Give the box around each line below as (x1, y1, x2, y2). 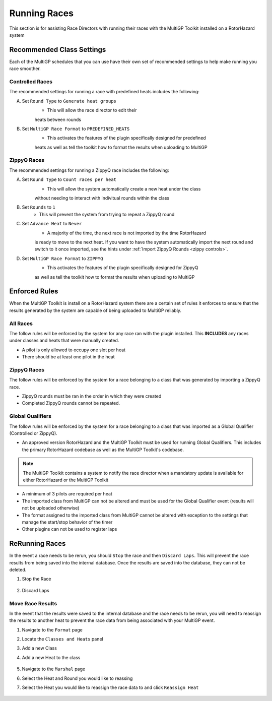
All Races (9, 320, 33, 327)
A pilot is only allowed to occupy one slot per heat (22, 347, 126, 353)
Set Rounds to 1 (22, 204, 55, 210)
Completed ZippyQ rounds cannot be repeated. (22, 400, 120, 406)
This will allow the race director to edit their (47, 107, 137, 113)
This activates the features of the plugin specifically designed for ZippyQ (47, 265, 198, 271)
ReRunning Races (9, 539, 66, 548)
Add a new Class (22, 645, 57, 651)
